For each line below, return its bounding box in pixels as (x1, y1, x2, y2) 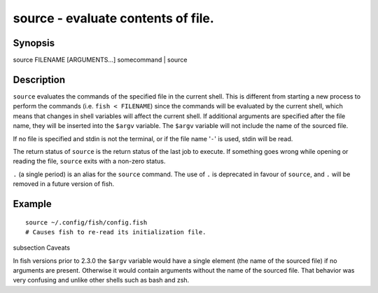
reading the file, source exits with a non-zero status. (13, 157, 166, 166)
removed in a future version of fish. (13, 180, 115, 188)
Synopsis (13, 37, 55, 49)
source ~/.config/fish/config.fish (25, 218, 148, 227)
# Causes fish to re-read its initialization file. (25, 228, 206, 236)
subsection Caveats (13, 243, 70, 252)
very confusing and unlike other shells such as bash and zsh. (13, 276, 190, 285)
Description (13, 73, 66, 85)
